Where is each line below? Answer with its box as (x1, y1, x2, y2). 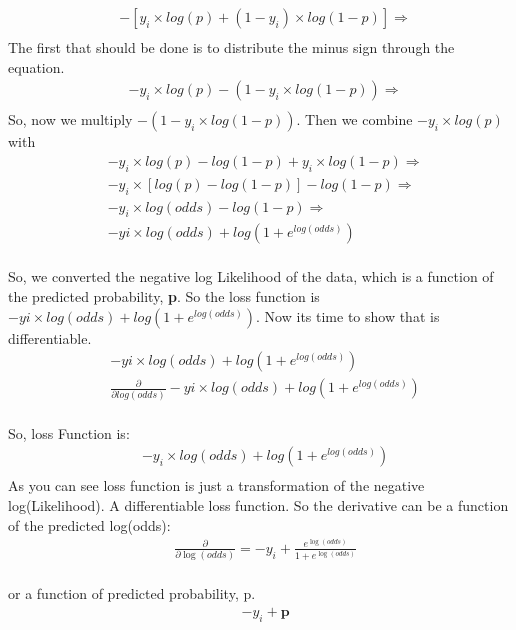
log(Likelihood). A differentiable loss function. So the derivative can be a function (8, 494, 509, 515)
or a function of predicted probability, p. (8, 583, 256, 604)
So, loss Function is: (8, 422, 130, 443)
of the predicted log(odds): (8, 514, 171, 535)
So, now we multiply (8, 109, 133, 130)
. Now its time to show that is (256, 305, 440, 326)
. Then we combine (296, 109, 413, 130)
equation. (8, 56, 65, 77)
